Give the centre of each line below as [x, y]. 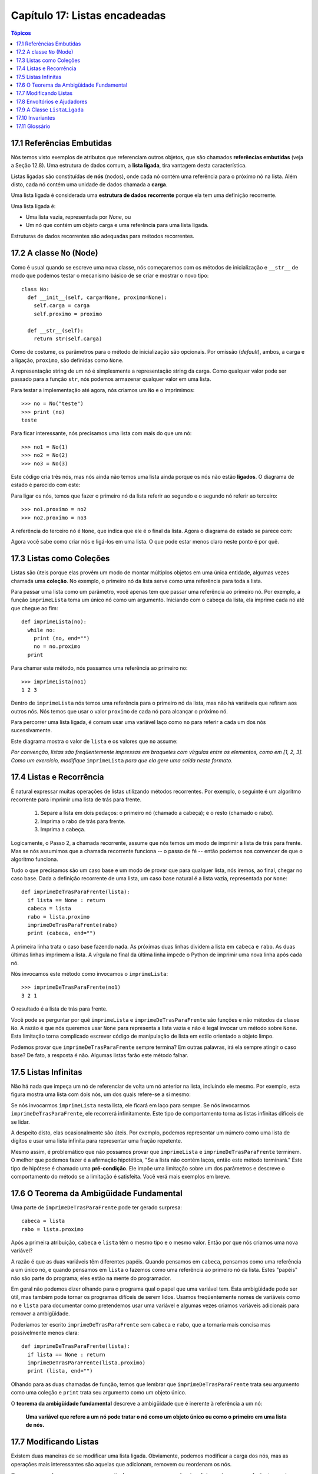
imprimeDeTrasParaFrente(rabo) [72, 925]
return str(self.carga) [68, 338]
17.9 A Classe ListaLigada [50, 110]
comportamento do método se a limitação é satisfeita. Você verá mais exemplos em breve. [121, 1176]
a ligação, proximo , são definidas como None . [67, 360]
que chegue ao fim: [34, 608]
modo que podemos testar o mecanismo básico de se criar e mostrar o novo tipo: [110, 276]
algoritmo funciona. [34, 859]
